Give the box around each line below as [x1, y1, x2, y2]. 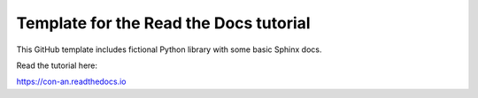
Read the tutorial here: [16, 60, 97, 71]
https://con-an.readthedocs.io [16, 76, 127, 87]
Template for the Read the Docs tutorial [16, 13, 311, 33]
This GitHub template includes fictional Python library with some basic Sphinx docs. [16, 44, 322, 55]
